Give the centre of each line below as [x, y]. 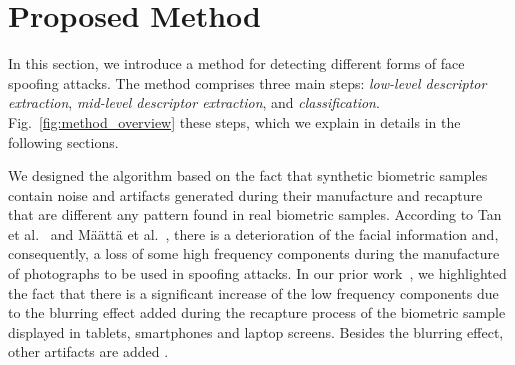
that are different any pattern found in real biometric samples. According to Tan [255, 214]
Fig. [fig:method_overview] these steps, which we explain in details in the [234, 121]
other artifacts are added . [88, 351]
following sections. [63, 141]
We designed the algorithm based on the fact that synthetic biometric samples [248, 175]
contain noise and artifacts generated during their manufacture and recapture [245, 194]
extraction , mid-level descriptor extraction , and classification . [194, 102]
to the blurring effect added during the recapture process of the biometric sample [257, 312]
